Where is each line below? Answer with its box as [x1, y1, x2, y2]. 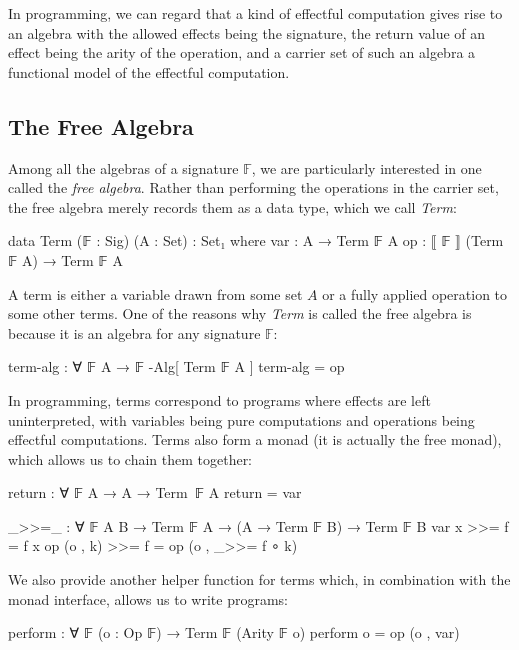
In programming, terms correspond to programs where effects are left [8, 389, 431, 410]
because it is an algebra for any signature [8, 322, 261, 343]
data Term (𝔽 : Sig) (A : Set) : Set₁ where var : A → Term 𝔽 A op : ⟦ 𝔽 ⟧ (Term [8, 230, 504, 251]
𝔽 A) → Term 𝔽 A [8, 249, 123, 270]
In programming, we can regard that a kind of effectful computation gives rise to [8, 3, 503, 23]
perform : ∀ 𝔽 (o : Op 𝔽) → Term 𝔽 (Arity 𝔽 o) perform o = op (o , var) [8, 622, 460, 643]
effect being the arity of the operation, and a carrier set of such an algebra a [8, 42, 476, 63]
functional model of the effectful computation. [8, 61, 290, 82]
